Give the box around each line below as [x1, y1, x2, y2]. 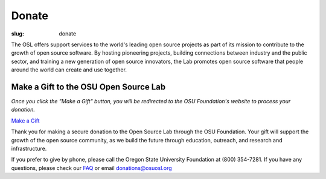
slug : [11, 30, 24, 37]
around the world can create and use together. [11, 66, 127, 73]
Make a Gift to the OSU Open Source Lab [11, 82, 166, 92]
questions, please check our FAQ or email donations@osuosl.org [11, 164, 172, 171]
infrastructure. [11, 145, 47, 152]
